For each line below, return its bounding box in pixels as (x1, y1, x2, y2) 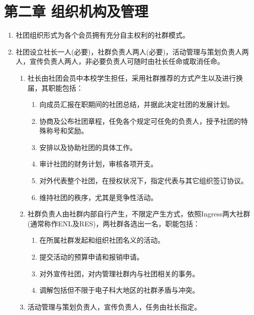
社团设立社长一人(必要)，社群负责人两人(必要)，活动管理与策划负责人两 (15, 46, 249, 56)
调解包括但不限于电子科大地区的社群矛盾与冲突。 (39, 285, 199, 295)
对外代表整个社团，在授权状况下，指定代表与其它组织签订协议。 (39, 175, 248, 186)
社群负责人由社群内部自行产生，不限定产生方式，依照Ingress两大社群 (27, 209, 251, 219)
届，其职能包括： (27, 82, 83, 93)
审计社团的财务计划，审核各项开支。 (39, 158, 158, 169)
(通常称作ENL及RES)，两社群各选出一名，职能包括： (27, 218, 200, 228)
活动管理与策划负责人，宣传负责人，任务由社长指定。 (27, 301, 201, 312)
